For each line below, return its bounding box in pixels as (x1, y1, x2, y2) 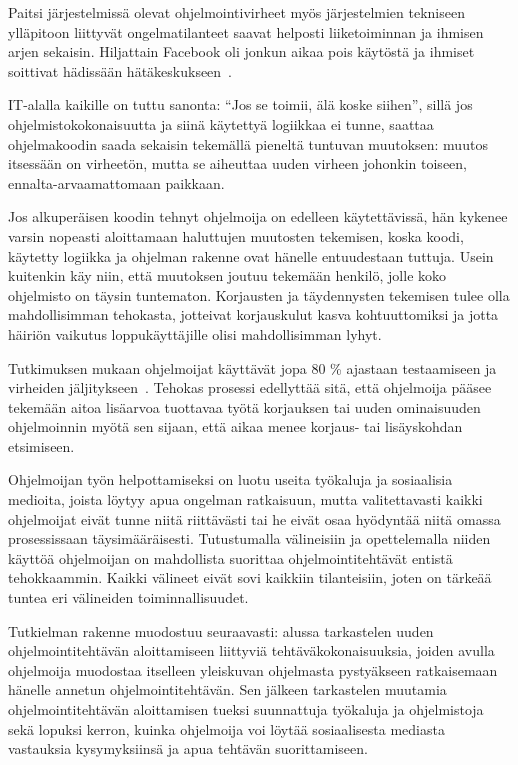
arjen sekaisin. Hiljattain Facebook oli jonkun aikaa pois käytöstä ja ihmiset (8, 41, 475, 62)
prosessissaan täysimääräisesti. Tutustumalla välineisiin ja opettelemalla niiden (8, 528, 491, 549)
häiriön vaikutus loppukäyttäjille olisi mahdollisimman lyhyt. (8, 323, 382, 344)
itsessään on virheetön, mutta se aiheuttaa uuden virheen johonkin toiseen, (8, 153, 467, 174)
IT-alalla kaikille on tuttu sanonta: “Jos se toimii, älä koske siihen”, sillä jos (8, 94, 473, 115)
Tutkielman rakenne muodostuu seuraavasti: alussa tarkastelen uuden (8, 620, 434, 641)
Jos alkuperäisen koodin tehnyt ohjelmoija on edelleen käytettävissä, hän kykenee (8, 206, 508, 227)
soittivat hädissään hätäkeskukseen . (8, 60, 233, 81)
